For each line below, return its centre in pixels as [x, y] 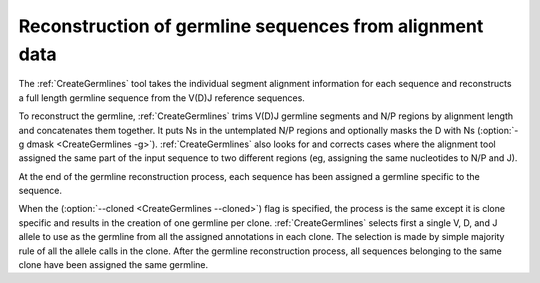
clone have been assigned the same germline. [113, 265]
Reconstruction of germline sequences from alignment [251, 26]
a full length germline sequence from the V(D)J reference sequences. [161, 97]
